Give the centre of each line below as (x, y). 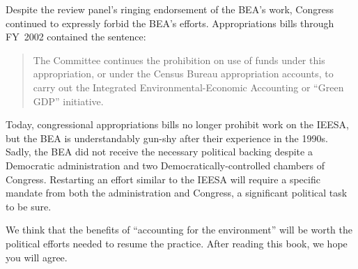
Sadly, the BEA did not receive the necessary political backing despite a (159, 152)
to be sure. (29, 206)
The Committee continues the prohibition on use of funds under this (179, 60)
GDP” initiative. (68, 101)
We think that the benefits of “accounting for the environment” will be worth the (179, 230)
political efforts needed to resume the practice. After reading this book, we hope (177, 243)
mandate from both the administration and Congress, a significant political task (177, 193)
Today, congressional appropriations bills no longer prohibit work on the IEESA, (177, 124)
